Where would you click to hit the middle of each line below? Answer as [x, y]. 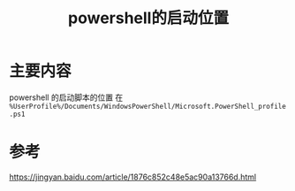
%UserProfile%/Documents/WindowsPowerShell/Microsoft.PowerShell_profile [148, 106]
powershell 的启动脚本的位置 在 [66, 97]
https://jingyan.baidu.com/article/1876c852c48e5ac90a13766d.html [133, 177]
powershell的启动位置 [148, 18]
